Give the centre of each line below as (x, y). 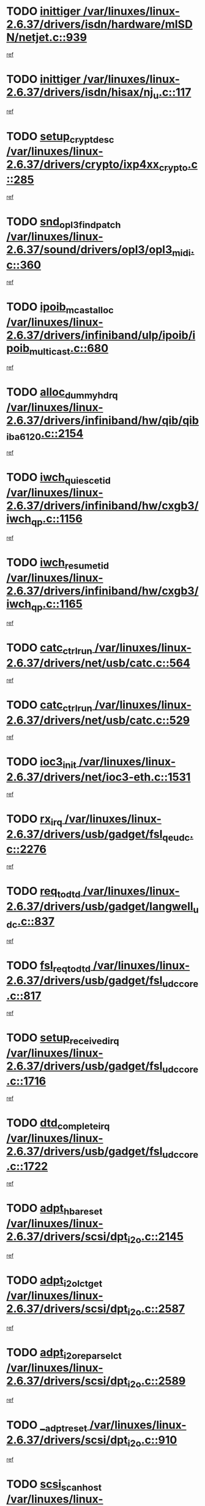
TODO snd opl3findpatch (64, 223)
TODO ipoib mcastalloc (60, 308)
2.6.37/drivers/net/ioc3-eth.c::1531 (99, 777)
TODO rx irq (34, 820)
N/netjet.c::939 (47, 37)
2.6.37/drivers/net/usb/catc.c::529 (98, 720)
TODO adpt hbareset (54, 1209)
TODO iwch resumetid (58, 564)
